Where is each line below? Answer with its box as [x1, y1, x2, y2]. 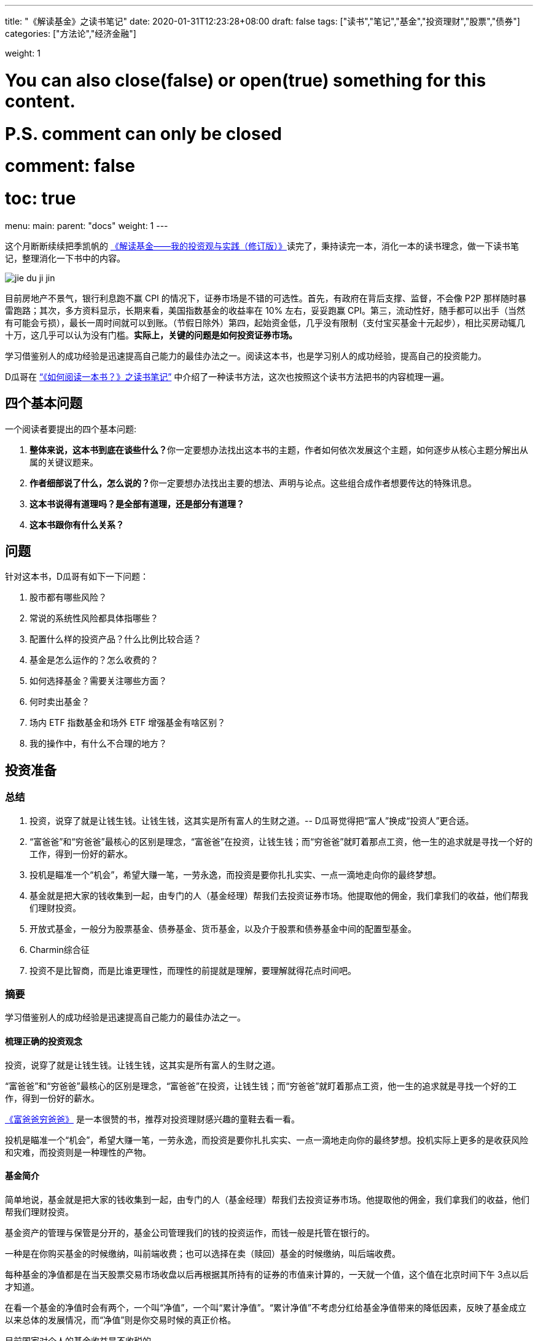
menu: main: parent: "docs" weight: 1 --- [5, 220, 168, 231]
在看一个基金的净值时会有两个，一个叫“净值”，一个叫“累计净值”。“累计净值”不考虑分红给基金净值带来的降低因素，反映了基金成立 [5, 1302, 526, 1313]
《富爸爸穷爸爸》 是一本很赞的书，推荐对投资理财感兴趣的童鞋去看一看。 [5, 1113, 300, 1124]
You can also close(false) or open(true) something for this [5, 69, 486, 91]
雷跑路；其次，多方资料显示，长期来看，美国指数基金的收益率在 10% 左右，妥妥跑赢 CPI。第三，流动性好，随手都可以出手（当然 [5, 305, 526, 316]
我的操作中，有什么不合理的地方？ [29, 738, 167, 749]
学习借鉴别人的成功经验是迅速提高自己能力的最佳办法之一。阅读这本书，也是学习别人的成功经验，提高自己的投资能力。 [5, 350, 486, 361]
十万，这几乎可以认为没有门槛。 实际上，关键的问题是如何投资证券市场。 [5, 329, 297, 340]
